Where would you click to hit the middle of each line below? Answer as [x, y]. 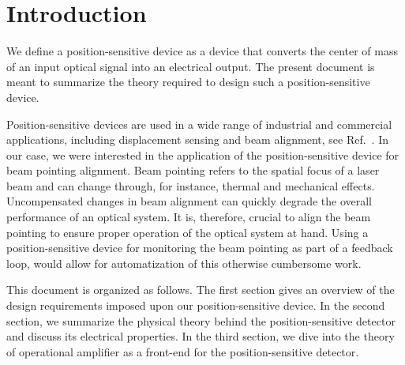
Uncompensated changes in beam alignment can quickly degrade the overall [189, 201]
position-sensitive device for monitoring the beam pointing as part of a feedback [200, 248]
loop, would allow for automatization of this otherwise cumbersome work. [184, 263]
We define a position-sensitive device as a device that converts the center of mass [202, 51]
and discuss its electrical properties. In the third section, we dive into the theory [201, 336]
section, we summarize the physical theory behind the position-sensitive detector [201, 320]
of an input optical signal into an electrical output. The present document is [191, 66]
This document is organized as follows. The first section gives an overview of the [201, 290]
